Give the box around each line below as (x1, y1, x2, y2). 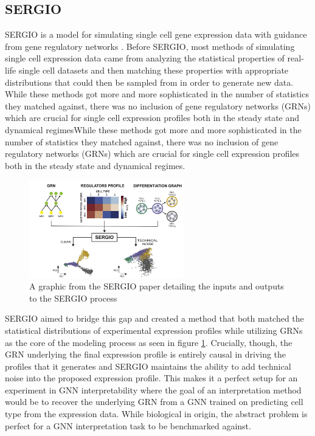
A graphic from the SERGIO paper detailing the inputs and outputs (29, 280, 284, 292)
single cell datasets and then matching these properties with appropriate (18, 63, 289, 76)
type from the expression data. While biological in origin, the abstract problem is (5, 407, 308, 420)
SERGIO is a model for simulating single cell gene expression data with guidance (5, 28, 307, 41)
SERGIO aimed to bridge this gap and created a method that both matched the (5, 312, 304, 325)
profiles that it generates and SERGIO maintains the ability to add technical (5, 359, 291, 372)
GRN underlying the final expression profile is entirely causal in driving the (5, 348, 286, 361)
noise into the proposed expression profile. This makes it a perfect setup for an (5, 372, 298, 384)
